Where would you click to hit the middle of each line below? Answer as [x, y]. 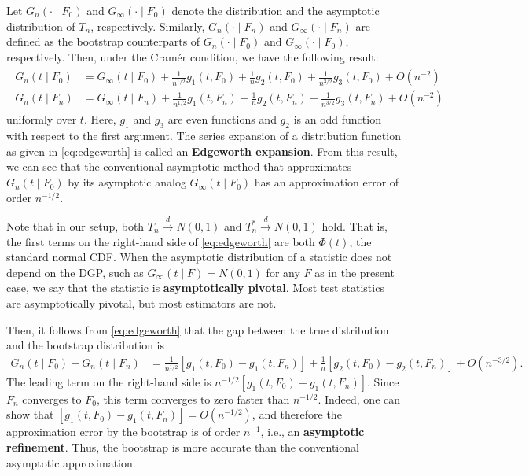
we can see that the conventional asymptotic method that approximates [179, 166]
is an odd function [337, 119]
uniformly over [42, 119]
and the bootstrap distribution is [86, 345]
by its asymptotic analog [127, 182]
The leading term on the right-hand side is [109, 381]
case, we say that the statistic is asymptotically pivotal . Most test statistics [195, 288]
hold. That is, [355, 226]
